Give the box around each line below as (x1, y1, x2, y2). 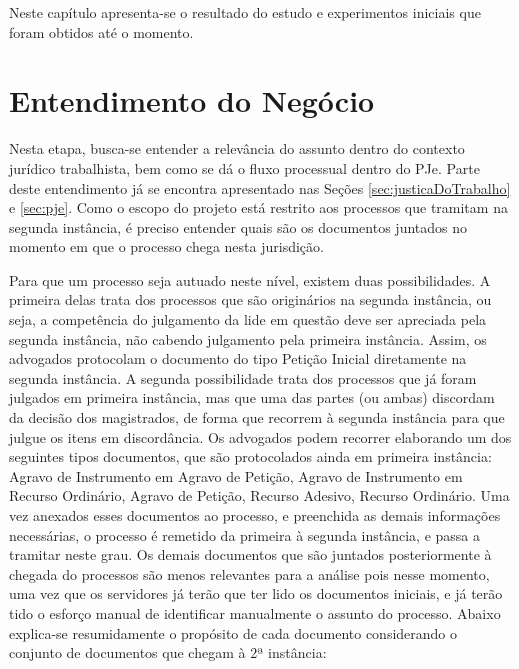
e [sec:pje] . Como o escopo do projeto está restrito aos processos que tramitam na (9, 197, 508, 218)
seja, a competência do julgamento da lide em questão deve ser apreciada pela (9, 309, 487, 330)
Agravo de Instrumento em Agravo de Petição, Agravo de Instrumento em (9, 465, 463, 486)
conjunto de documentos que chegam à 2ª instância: (9, 642, 327, 663)
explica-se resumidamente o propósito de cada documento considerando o (9, 622, 458, 643)
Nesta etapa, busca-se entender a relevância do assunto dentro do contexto (9, 138, 465, 159)
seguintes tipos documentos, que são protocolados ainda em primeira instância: (9, 446, 492, 467)
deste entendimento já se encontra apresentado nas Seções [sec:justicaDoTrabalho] (9, 177, 511, 198)
